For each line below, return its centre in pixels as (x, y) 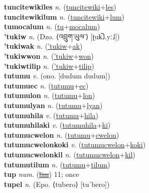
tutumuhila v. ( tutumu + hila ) (51, 115)
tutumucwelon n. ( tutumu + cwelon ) (62, 134)
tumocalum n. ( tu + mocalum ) (52, 26)
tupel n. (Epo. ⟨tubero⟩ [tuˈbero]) (57, 184)
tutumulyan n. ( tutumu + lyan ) (53, 105)
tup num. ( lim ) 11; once (42, 174)
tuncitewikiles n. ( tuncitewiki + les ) (60, 7)
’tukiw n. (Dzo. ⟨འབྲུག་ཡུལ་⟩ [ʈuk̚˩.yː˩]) (62, 36)
